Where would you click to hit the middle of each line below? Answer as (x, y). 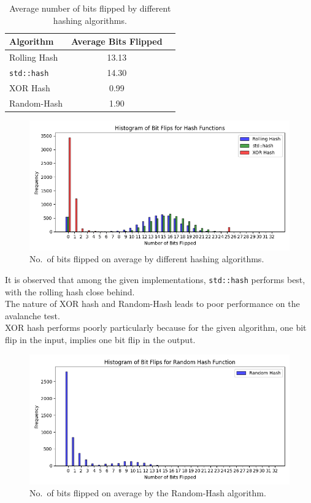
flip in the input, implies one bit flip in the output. (100, 339)
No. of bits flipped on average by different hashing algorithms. (147, 259)
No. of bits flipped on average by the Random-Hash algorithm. (148, 493)
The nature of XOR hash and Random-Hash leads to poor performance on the (152, 304)
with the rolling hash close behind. (70, 291)
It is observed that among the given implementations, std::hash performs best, (155, 279)
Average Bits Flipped (117, 41)
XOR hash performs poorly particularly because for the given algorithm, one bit (156, 327)
